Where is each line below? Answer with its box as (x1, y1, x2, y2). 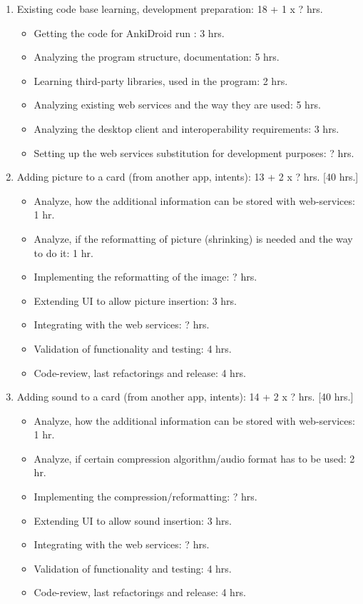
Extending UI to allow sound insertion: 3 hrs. (34, 513, 232, 528)
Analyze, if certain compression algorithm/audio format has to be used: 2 (34, 451, 355, 465)
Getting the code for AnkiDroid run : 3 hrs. (34, 25, 225, 40)
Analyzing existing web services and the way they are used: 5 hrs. (34, 97, 321, 112)
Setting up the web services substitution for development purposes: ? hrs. (34, 145, 354, 160)
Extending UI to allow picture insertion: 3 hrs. (34, 293, 237, 308)
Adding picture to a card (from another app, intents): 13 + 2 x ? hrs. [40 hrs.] (16, 169, 359, 184)
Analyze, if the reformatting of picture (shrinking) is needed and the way (34, 231, 353, 246)
